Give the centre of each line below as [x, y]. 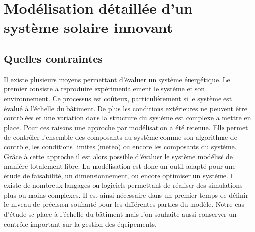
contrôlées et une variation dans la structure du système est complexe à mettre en [127, 118]
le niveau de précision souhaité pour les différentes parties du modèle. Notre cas [124, 204]
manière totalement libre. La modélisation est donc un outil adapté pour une [120, 166]
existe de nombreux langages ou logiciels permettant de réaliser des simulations [123, 185]
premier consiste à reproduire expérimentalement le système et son [105, 89]
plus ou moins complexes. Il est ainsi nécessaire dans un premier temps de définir [126, 194]
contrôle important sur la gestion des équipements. [80, 223]
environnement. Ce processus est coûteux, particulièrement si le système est [118, 98]
